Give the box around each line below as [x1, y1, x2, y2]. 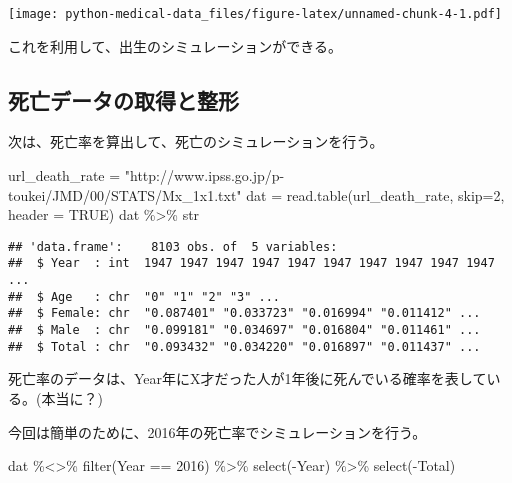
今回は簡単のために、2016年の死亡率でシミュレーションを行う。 [8, 421, 427, 442]
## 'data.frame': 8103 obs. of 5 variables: [8, 239, 338, 254]
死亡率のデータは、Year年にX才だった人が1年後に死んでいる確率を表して [8, 368, 487, 389]
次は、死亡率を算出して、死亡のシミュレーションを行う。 [8, 131, 384, 152]
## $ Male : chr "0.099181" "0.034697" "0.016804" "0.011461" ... [8, 323, 481, 338]
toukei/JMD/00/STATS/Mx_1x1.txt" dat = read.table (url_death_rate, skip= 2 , [8, 184, 505, 205]
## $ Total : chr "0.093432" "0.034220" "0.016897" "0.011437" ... [8, 339, 481, 354]
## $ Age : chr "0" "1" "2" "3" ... [8, 289, 281, 304]
